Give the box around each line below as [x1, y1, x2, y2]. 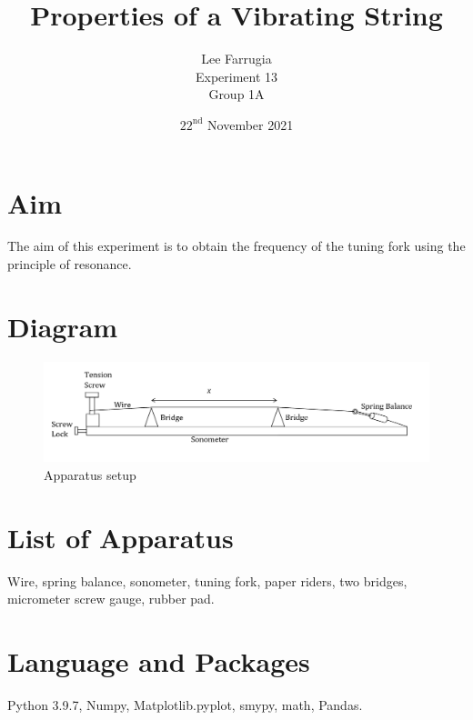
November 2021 [207, 115, 294, 134]
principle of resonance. [7, 255, 132, 274]
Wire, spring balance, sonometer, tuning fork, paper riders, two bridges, [7, 571, 408, 590]
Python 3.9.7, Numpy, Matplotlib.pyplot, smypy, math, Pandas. [7, 695, 363, 714]
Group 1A [208, 85, 265, 104]
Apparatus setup [44, 465, 136, 484]
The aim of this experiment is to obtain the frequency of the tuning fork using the [7, 236, 466, 255]
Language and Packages [7, 642, 310, 679]
